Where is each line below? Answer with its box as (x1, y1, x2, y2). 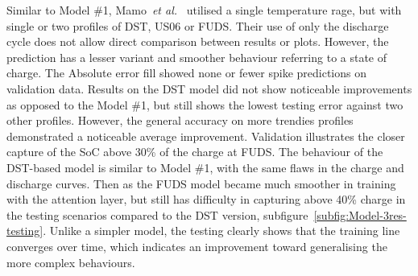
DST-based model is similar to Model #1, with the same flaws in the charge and (6, 159, 404, 175)
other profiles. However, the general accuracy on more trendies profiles (6, 112, 354, 129)
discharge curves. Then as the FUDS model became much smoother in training (6, 175, 396, 192)
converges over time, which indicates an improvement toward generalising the (6, 237, 387, 254)
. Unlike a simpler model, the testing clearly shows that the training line (43, 222, 400, 239)
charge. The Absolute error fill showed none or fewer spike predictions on (6, 64, 367, 81)
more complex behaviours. (6, 253, 135, 270)
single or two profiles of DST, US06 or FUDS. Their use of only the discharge (6, 17, 389, 34)
